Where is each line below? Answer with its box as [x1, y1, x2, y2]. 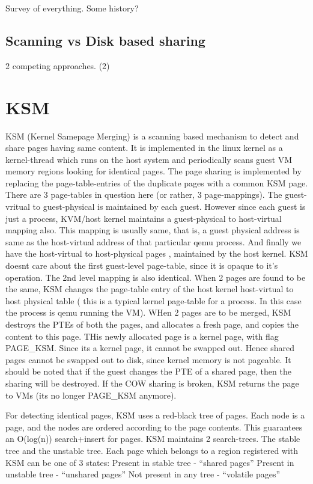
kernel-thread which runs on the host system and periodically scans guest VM [5, 153, 293, 165]
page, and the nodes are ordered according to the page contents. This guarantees [5, 420, 303, 433]
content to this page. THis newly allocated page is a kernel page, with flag [5, 329, 279, 342]
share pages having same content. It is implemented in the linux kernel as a [5, 141, 283, 154]
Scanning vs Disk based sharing [5, 31, 205, 49]
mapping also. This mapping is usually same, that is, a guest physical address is [5, 224, 300, 236]
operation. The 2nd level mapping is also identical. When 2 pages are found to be [5, 271, 306, 283]
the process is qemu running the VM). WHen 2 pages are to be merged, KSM [5, 306, 291, 319]
